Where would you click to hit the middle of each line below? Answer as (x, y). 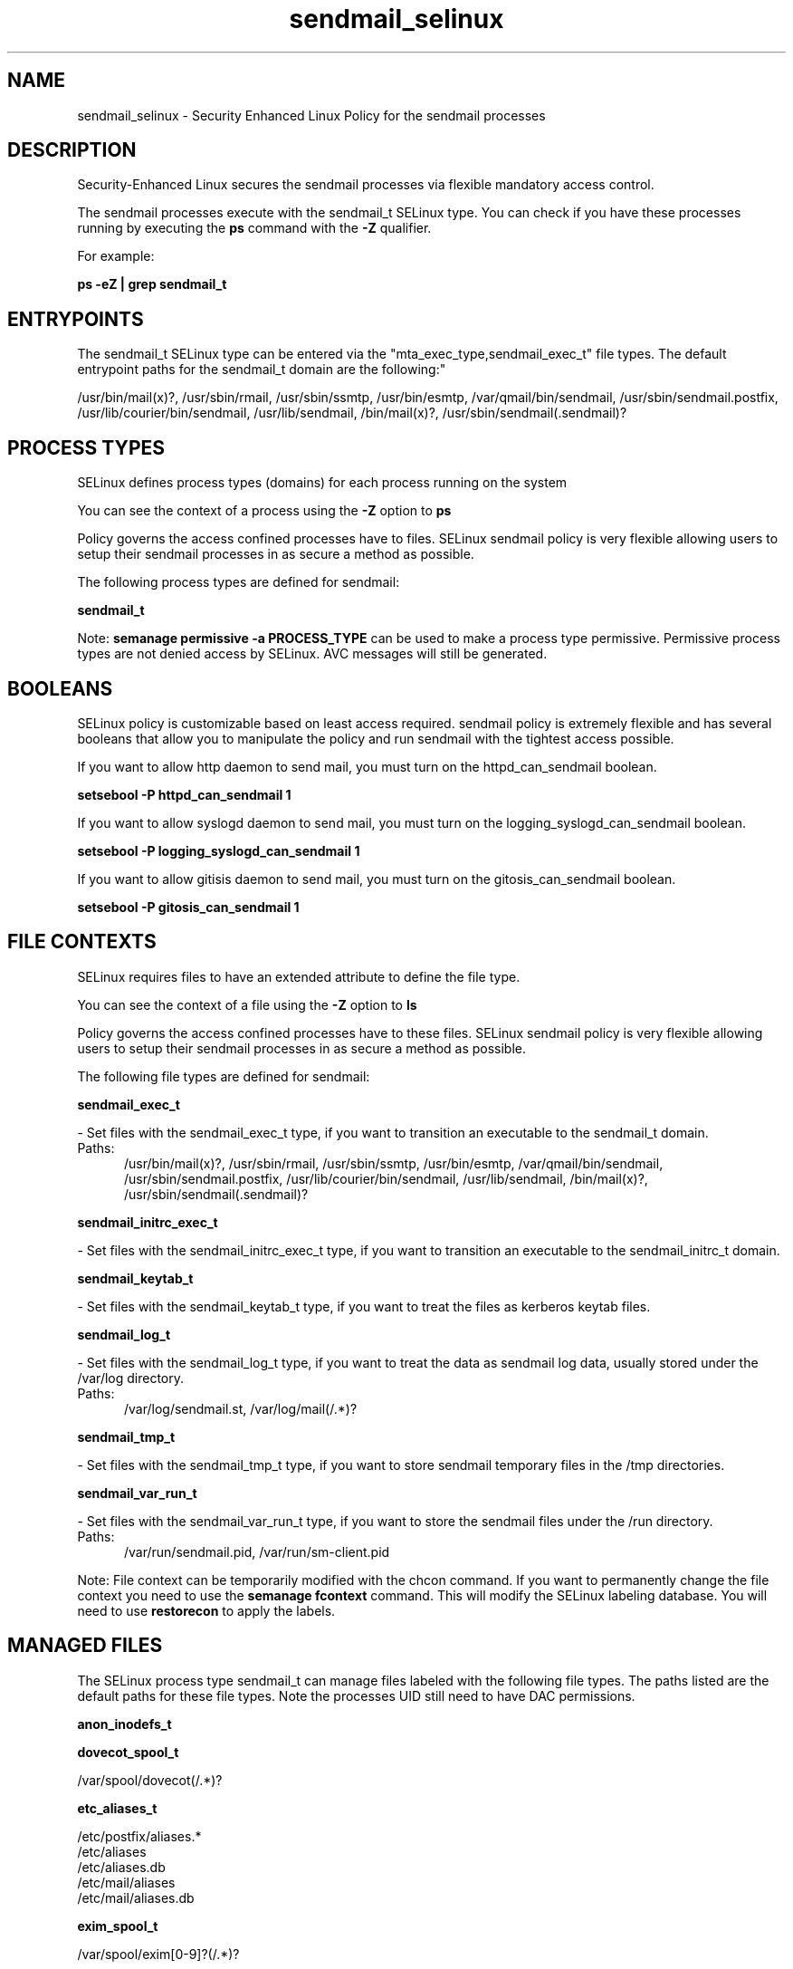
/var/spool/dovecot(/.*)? (150, 1780)
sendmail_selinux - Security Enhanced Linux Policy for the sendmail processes (311, 115)
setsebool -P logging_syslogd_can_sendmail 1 (219, 850)
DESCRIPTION (72, 150)
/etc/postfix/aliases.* (139, 1836)
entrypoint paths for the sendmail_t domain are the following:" (262, 370)
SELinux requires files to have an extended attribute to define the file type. (299, 976)
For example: (116, 256)
